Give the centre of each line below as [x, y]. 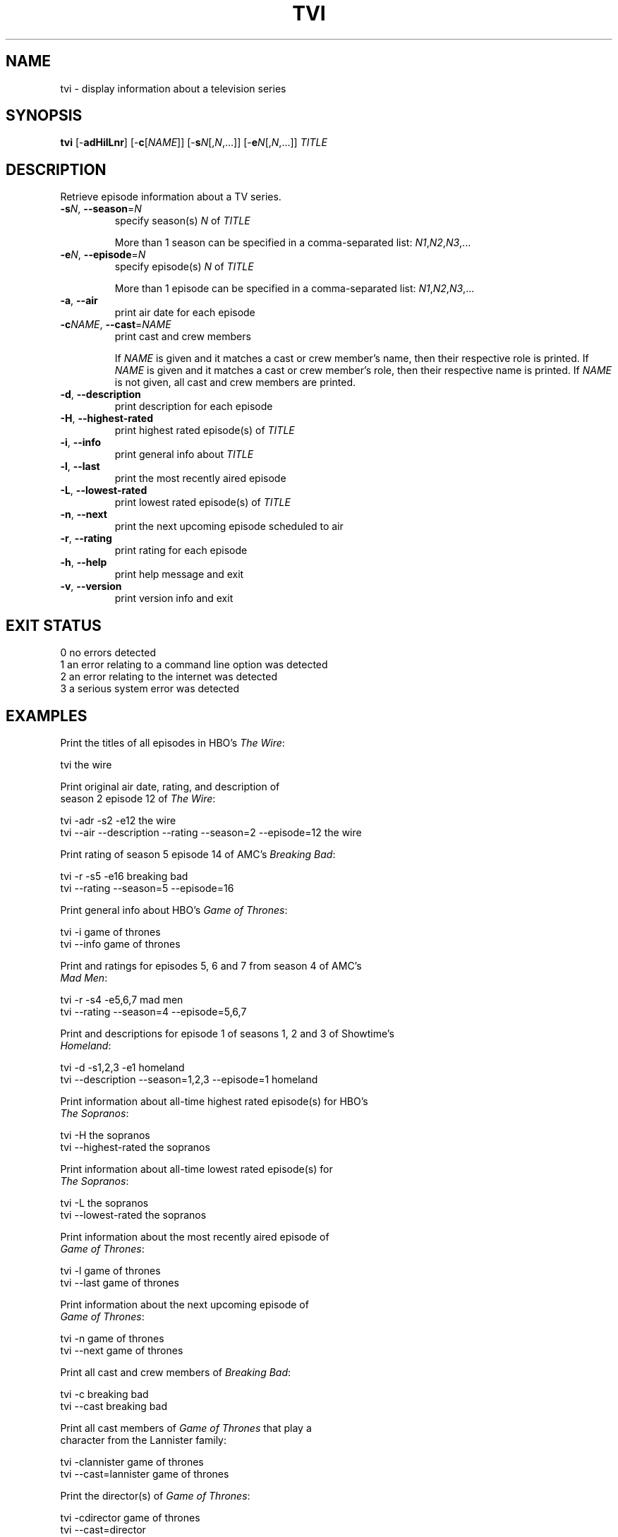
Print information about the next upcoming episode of [184, 1304]
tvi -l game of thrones [110, 1270]
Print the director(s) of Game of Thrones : [155, 1495]
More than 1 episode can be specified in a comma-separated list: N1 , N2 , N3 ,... [295, 289]
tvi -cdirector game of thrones [130, 1517]
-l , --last [80, 466]
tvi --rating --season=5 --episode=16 [147, 888]
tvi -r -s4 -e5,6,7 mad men [122, 999]
